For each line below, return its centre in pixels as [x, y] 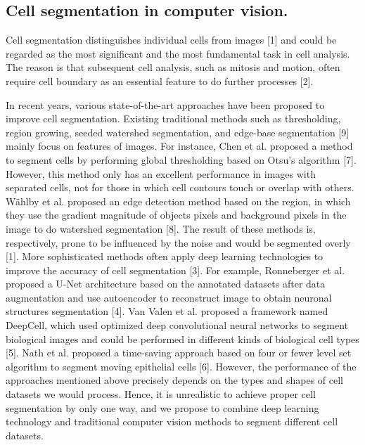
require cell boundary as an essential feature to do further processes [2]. [160, 80]
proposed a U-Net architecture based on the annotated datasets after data [166, 284]
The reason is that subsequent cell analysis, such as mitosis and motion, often [173, 67]
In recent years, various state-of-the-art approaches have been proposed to [165, 104]
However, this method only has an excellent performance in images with [161, 173]
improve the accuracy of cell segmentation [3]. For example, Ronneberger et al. [175, 270]
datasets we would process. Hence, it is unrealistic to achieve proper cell [161, 394]
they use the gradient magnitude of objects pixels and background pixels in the [176, 215]
